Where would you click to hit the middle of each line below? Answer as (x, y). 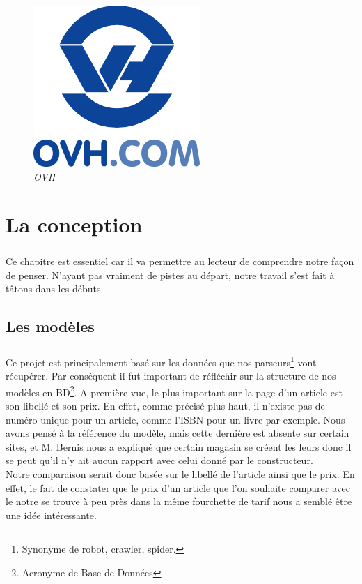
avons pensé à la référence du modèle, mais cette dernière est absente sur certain (178, 433)
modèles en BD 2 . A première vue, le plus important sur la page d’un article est (174, 391)
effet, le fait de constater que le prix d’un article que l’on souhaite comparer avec (178, 487)
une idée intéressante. (51, 515)
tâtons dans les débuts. (55, 289)
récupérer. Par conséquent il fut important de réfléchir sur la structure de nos (171, 376)
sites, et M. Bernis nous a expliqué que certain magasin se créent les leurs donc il (179, 446)
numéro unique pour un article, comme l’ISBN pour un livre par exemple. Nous (175, 419)
